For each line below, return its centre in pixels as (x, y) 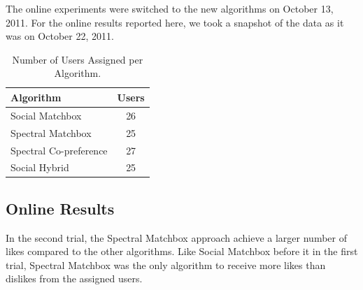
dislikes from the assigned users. (74, 278)
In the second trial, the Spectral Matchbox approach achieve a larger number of (176, 237)
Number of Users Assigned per (78, 59)
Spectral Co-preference (59, 150)
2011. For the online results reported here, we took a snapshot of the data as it (175, 22)
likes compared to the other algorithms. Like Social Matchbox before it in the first (182, 251)
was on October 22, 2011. (60, 36)
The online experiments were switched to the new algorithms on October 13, (170, 8)
